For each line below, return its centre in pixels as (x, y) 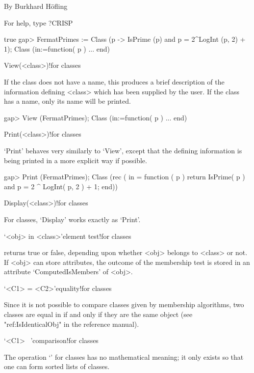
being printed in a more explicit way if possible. (76, 160)
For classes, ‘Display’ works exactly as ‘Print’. (72, 219)
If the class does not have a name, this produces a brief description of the (114, 81)
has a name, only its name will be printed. (67, 101)
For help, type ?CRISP (38, 22)
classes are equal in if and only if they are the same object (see (98, 314)
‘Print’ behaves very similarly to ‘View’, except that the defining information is (123, 150)
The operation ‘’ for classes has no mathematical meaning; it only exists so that (124, 357)
